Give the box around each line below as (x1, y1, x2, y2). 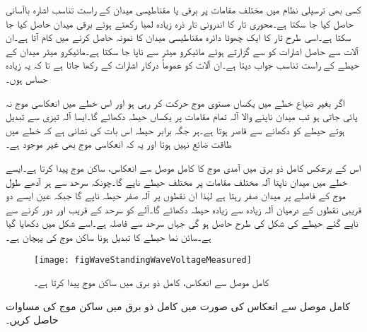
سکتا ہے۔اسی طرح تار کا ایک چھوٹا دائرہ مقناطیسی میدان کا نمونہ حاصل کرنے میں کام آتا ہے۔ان (6, 30, 351, 45)
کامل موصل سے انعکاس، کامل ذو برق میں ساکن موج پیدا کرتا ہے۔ (34, 275, 269, 290)
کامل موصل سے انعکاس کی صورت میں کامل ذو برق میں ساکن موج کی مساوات (6, 298, 350, 313)
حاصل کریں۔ (6, 312, 59, 327)
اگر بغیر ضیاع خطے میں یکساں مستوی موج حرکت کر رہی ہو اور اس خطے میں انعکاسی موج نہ (6, 95, 345, 109)
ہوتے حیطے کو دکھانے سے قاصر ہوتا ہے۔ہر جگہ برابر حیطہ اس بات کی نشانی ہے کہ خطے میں (6, 122, 345, 137)
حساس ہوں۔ (6, 71, 48, 85)
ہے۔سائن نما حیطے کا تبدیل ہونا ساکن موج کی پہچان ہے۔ (6, 229, 211, 244)
